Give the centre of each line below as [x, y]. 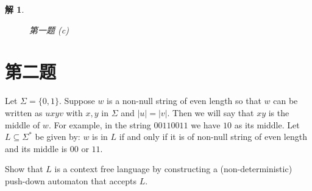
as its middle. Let [267, 124]
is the [279, 112]
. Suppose [77, 101]
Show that [24, 169]
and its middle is [36, 148]
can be [285, 101]
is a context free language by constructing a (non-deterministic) [173, 169]
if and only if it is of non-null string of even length [213, 137]
